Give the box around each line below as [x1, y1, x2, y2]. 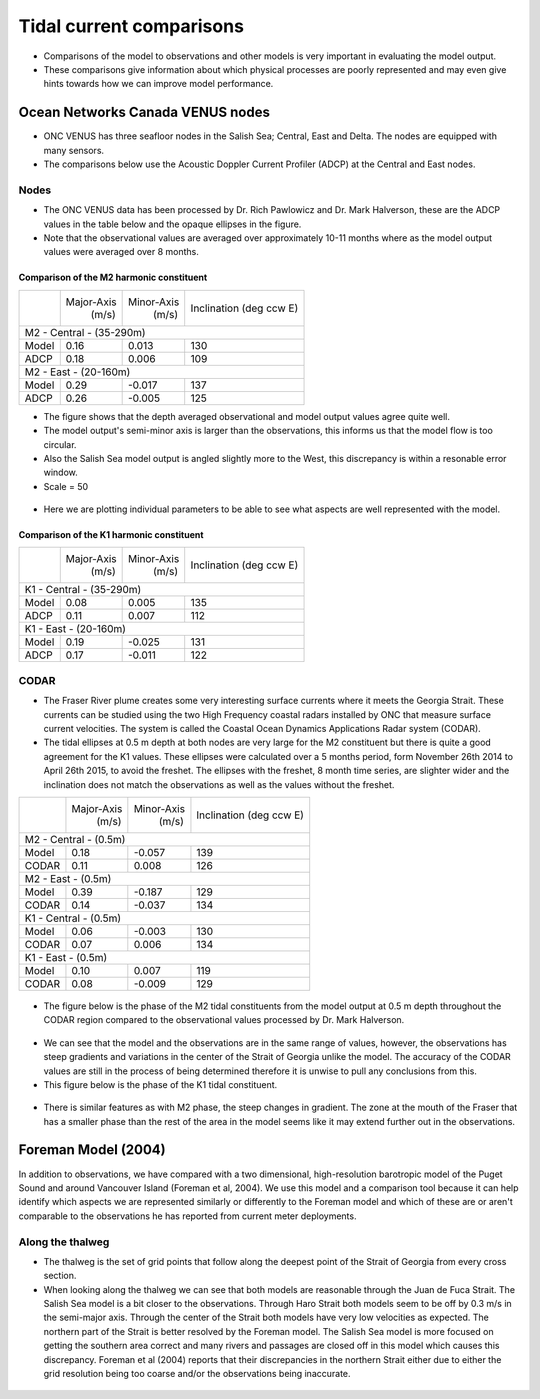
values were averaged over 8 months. [43, 246, 200, 258]
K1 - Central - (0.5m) [24, 911, 122, 925]
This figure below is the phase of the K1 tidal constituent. [43, 1078, 278, 1090]
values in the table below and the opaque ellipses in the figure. [43, 218, 302, 230]
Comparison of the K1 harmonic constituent [18, 529, 204, 541]
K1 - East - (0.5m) [24, 950, 108, 964]
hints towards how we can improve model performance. [43, 78, 274, 90]
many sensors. [43, 144, 105, 156]
